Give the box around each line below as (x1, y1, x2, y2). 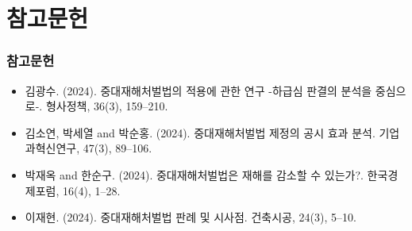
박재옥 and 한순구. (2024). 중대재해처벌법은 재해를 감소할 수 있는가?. (25, 166, 364, 183)
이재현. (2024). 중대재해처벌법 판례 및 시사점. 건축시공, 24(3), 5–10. (25, 209, 356, 225)
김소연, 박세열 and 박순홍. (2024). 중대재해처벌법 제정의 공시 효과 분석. (25, 124, 375, 141)
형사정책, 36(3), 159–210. (45, 98, 168, 114)
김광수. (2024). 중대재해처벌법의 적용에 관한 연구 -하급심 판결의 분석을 (25, 82, 372, 98)
